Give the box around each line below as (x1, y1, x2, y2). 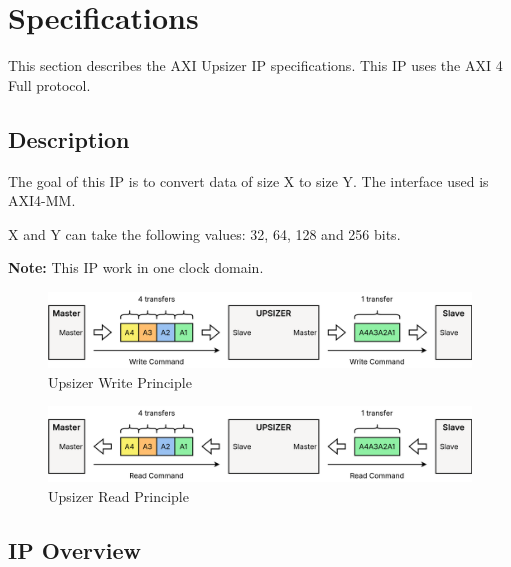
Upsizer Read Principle (48, 486, 189, 507)
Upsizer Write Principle (48, 371, 192, 392)
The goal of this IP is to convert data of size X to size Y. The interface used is (8, 170, 489, 191)
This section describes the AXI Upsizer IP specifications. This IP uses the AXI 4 (8, 55, 503, 76)
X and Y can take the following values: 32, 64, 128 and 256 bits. (8, 223, 401, 244)
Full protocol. (8, 74, 91, 95)
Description (8, 123, 130, 154)
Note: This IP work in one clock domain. (8, 257, 264, 278)
